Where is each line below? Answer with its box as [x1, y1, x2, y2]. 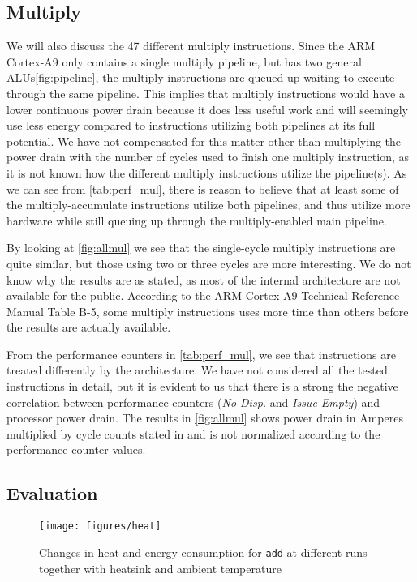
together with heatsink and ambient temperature [39, 559, 282, 576]
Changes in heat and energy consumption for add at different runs [39, 543, 368, 560]
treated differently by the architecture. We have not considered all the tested [6, 362, 388, 379]
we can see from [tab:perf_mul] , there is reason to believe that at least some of [6, 180, 399, 197]
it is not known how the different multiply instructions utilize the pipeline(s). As [6, 164, 407, 181]
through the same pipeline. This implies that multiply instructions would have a [6, 84, 405, 101]
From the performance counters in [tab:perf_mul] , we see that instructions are [6, 345, 396, 362]
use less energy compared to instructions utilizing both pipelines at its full [6, 117, 376, 134]
